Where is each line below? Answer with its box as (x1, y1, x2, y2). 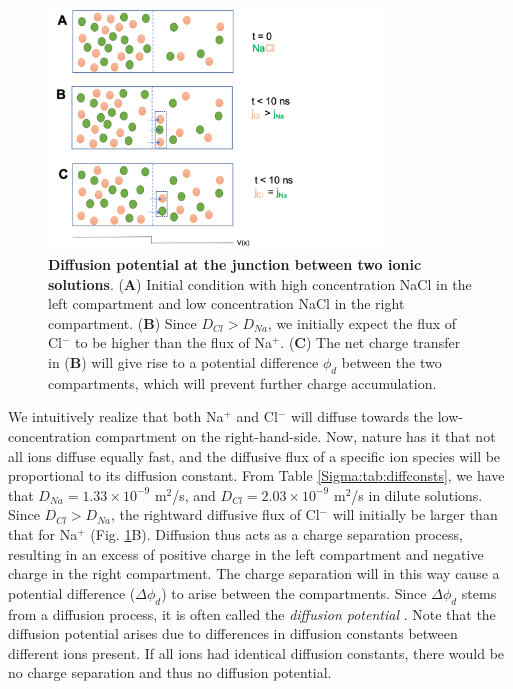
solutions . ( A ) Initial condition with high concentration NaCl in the (48, 273, 472, 294)
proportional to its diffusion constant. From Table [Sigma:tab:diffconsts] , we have (8, 465, 505, 486)
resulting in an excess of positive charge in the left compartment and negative (8, 543, 484, 564)
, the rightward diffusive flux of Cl (110, 504, 320, 525)
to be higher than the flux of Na (75, 332, 272, 353)
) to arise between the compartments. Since (161, 582, 427, 603)
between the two (341, 352, 442, 373)
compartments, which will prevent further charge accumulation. (48, 372, 437, 393)
